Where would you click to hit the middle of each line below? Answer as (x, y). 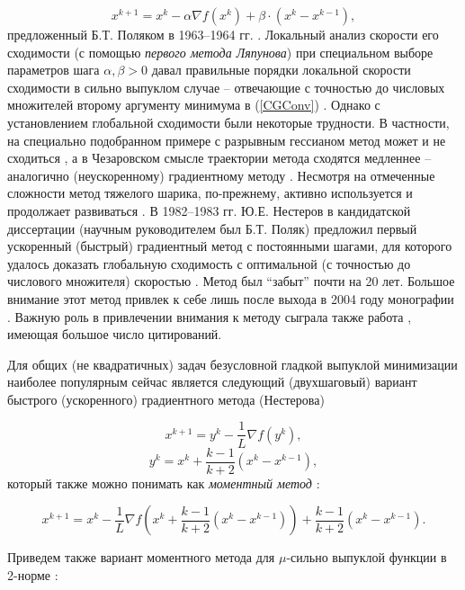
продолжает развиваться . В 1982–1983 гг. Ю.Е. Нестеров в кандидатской (209, 210)
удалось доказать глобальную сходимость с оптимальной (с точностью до (209, 263)
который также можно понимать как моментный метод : (164, 483)
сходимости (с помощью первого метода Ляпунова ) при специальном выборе (220, 52)
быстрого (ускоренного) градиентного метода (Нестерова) (166, 399)
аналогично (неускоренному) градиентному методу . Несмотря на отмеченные (221, 175)
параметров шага (54, 70)
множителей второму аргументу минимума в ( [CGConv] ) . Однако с (194, 105)
